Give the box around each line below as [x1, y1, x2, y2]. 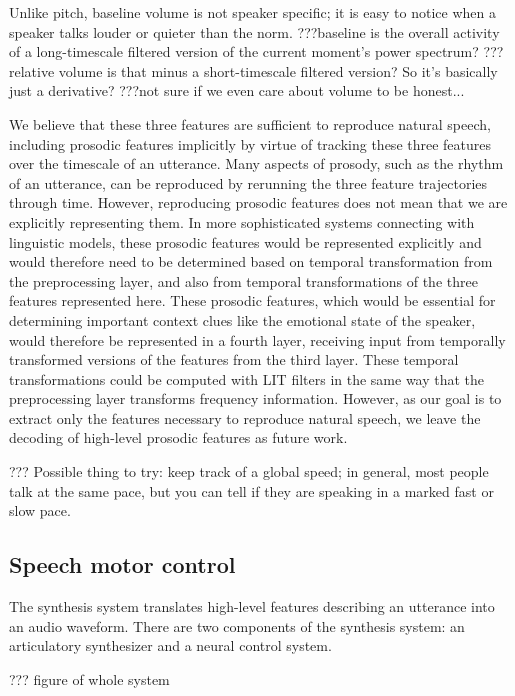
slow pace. [9, 500, 71, 521]
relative [9, 60, 55, 81]
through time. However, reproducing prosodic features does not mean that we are [9, 192, 508, 213]
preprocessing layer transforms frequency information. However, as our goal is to [9, 388, 502, 409]
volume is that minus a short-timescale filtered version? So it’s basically [58, 60, 498, 81]
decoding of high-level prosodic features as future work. [9, 427, 348, 448]
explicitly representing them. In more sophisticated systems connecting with [9, 211, 475, 232]
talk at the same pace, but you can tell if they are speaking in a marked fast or [9, 480, 494, 501]
